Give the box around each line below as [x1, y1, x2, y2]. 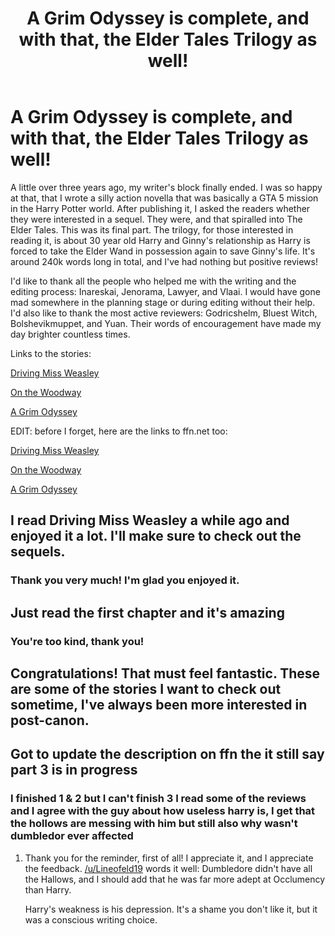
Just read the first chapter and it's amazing [10, 604, 285, 621]
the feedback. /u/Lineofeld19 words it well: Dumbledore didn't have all [24, 862, 313, 874]
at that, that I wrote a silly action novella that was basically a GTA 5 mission [10, 192, 319, 204]
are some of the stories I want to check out [10, 680, 282, 697]
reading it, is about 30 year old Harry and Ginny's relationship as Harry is [10, 234, 311, 246]
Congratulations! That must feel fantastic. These [10, 665, 321, 682]
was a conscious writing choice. [24, 913, 158, 926]
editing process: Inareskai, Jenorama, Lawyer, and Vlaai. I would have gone [10, 285, 321, 297]
